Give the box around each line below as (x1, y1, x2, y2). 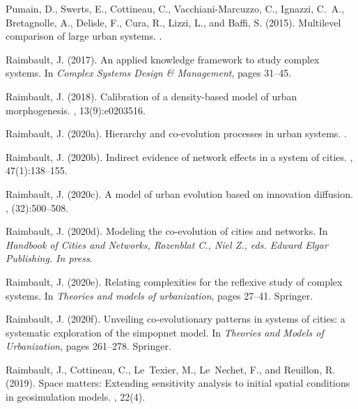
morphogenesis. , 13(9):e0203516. (6, 102, 146, 117)
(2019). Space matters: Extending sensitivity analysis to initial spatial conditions (6, 376, 350, 390)
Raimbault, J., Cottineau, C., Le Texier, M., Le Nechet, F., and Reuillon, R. (6, 362, 336, 376)
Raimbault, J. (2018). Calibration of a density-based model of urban (6, 88, 297, 103)
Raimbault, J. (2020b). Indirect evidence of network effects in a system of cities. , (6, 149, 353, 164)
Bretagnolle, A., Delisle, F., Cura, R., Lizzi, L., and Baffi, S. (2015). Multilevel (6, 15, 341, 29)
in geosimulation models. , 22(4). (6, 389, 146, 404)
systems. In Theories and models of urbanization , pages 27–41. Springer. (6, 288, 313, 302)
